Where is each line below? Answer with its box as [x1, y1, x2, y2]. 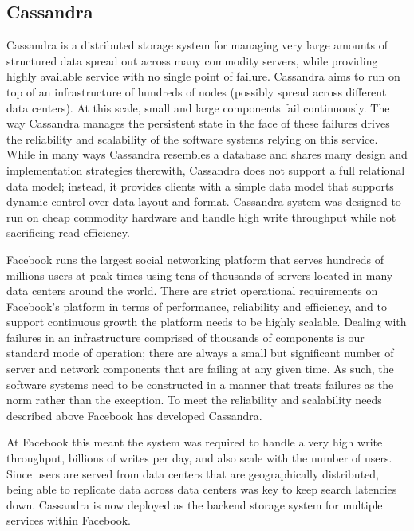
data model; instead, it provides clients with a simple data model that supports [6, 177, 394, 194]
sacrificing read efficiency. [6, 224, 130, 241]
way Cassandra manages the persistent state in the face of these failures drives [6, 115, 390, 132]
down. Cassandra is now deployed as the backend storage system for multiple [6, 496, 383, 513]
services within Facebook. [6, 512, 131, 529]
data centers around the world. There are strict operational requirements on [6, 282, 378, 299]
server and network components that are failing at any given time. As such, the [6, 360, 394, 377]
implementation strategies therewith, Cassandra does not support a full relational [6, 161, 405, 178]
